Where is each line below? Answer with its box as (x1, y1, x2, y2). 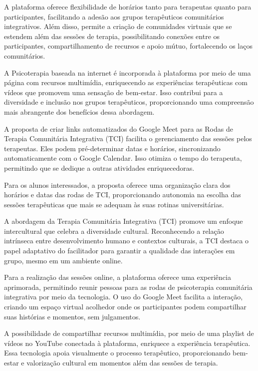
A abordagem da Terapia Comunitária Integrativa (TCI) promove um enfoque (4, 216, 243, 226)
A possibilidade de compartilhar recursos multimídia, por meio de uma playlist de (4, 328, 254, 338)
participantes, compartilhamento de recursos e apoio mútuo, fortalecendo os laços (4, 41, 253, 51)
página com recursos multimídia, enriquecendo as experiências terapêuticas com (4, 77, 248, 88)
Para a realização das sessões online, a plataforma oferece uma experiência (4, 272, 231, 282)
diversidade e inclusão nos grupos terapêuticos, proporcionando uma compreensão (4, 97, 254, 107)
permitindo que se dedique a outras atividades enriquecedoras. (4, 162, 195, 173)
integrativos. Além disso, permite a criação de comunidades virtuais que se (4, 21, 232, 32)
